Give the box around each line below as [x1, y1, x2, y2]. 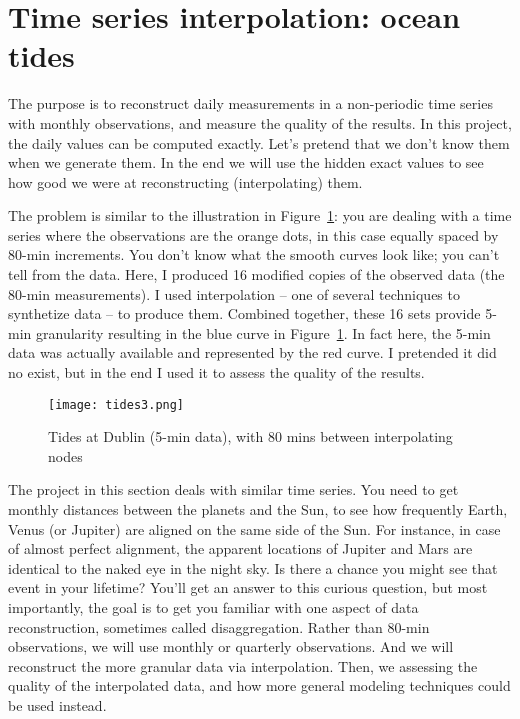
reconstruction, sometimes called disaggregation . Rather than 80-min [8, 616, 430, 637]
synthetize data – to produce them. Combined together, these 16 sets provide [8, 303, 481, 324]
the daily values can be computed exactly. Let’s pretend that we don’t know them [8, 132, 510, 153]
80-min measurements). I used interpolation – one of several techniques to [8, 283, 460, 304]
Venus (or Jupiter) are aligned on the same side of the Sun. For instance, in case [8, 518, 501, 539]
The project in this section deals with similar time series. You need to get [8, 479, 459, 500]
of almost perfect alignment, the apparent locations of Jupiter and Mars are [8, 538, 473, 559]
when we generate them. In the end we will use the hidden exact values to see [8, 152, 484, 173]
